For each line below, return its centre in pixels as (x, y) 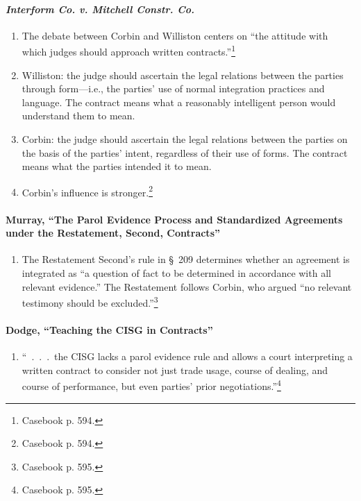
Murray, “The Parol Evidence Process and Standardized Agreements (174, 219)
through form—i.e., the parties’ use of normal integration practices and (173, 88)
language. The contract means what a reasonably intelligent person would (179, 102)
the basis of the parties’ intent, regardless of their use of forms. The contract (185, 152)
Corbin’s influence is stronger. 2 (87, 191)
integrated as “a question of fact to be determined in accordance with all (176, 273)
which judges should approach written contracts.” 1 (129, 51)
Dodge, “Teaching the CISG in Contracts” (109, 330)
